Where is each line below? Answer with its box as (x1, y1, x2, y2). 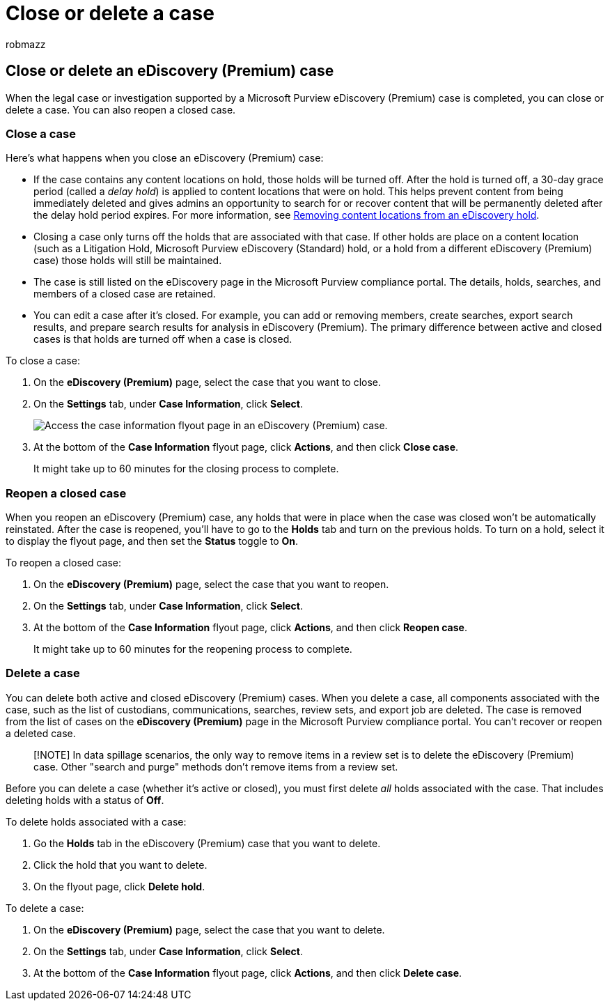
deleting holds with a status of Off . (6, 794, 164, 806)
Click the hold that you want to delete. (33, 858, 208, 871)
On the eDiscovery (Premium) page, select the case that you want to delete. (33, 923, 385, 936)
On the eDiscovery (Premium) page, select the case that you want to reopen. (33, 578, 389, 591)
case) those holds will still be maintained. (33, 254, 222, 267)
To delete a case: (6, 901, 84, 914)
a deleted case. (6, 727, 76, 739)
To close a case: (6, 355, 80, 367)
